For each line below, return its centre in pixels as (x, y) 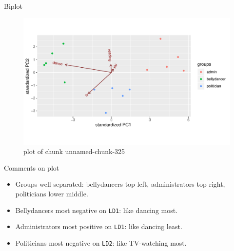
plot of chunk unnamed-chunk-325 (74, 151)
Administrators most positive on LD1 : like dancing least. (99, 226)
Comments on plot (32, 167)
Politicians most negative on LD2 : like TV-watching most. (101, 242)
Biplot (13, 6)
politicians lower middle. (52, 193)
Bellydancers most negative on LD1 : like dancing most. (97, 210)
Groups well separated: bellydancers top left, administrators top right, (120, 184)
